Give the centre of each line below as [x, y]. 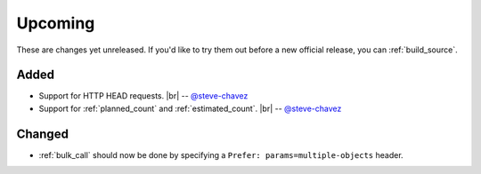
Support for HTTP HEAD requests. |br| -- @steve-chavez [143, 96]
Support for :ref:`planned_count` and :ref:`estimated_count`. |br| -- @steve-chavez [190, 108]
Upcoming [56, 23]
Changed [42, 134]
